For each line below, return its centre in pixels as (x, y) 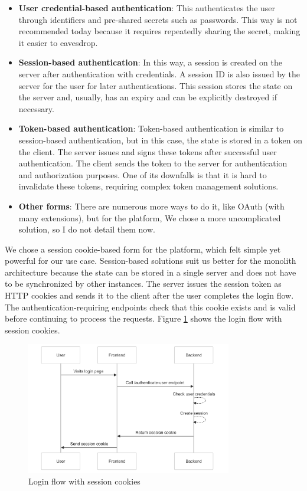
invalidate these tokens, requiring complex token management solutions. (148, 186)
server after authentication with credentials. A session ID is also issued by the (159, 73)
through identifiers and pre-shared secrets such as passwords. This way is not (158, 19)
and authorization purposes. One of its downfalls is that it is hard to (143, 174)
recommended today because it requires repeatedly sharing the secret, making (159, 31)
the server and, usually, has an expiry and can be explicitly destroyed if (148, 97)
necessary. (36, 108)
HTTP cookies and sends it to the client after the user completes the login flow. (149, 295)
